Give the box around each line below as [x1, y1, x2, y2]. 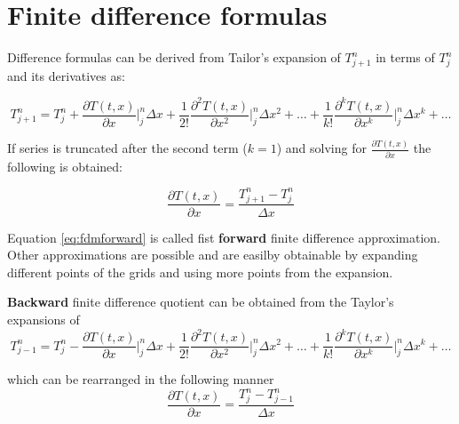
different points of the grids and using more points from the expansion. [7, 262, 393, 281]
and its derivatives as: [7, 66, 125, 84]
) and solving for [276, 139, 367, 157]
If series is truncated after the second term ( [7, 139, 248, 157]
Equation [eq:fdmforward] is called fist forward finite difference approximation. [7, 228, 441, 246]
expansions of [7, 309, 80, 328]
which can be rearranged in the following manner [7, 370, 274, 388]
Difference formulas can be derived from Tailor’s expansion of [7, 48, 341, 67]
